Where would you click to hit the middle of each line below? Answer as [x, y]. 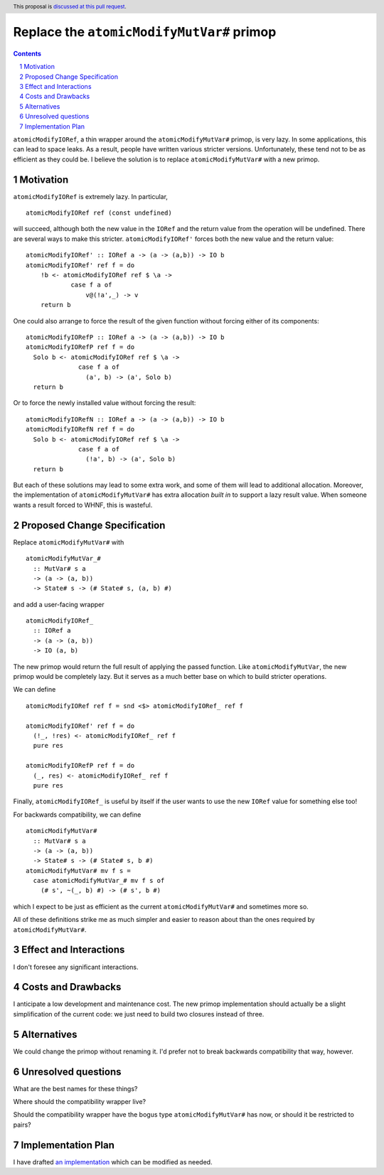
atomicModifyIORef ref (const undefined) [99, 213]
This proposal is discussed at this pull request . [70, 6]
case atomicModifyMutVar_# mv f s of [99, 881]
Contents [27, 53]
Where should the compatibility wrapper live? [79, 1102]
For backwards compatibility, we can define [77, 815]
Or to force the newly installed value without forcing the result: [105, 403]
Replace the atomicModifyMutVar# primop [145, 32]
